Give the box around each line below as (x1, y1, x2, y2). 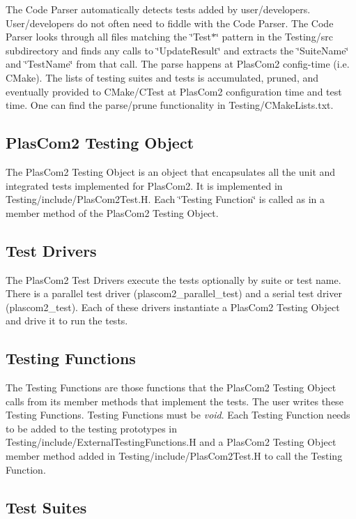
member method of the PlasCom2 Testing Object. (6, 205, 219, 220)
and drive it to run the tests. (6, 313, 128, 328)
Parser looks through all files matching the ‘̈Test (6, 29, 212, 44)
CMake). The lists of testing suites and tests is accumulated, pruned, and (6, 70, 319, 84)
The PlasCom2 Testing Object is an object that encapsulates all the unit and (6, 164, 336, 179)
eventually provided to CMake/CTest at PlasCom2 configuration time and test (6, 84, 342, 98)
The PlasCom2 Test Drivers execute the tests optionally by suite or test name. (6, 272, 341, 287)
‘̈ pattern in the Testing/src (216, 29, 333, 44)
